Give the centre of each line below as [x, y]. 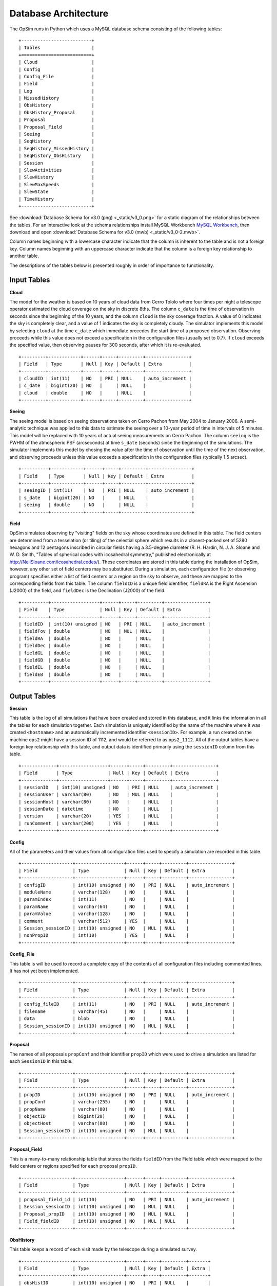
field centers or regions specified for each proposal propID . [73, 1166]
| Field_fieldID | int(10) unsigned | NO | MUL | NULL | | [127, 1221]
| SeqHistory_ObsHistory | [57, 156]
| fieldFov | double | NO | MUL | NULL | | [115, 631]
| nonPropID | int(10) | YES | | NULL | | [127, 935]
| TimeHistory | [57, 199]
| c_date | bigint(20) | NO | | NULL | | [105, 386]
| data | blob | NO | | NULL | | [127, 1019]
